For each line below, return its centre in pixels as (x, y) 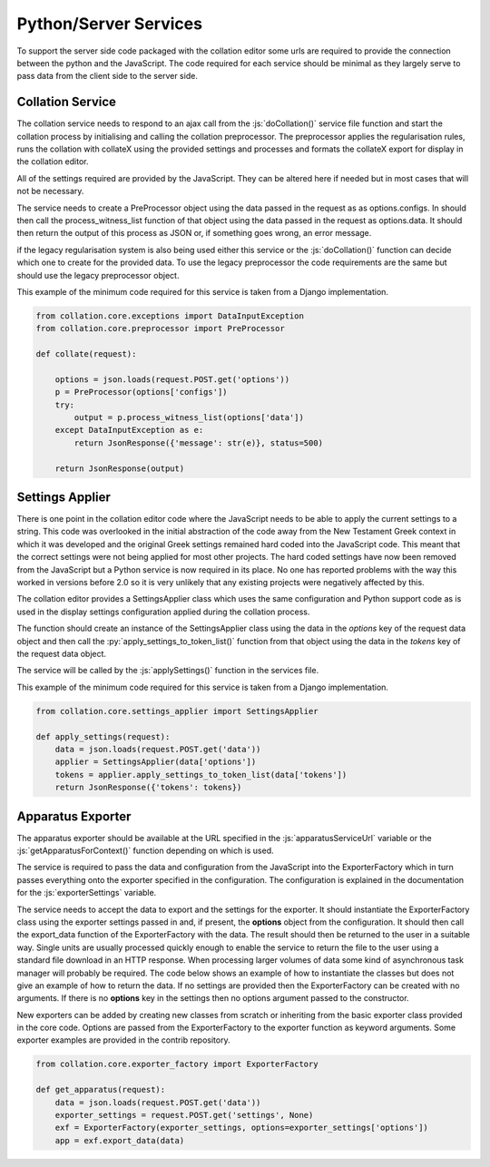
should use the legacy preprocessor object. (98, 275)
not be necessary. (50, 191)
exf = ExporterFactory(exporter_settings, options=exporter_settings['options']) (241, 1128)
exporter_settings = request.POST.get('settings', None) (184, 1115)
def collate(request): (86, 354)
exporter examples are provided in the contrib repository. (123, 1040)
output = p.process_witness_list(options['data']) (189, 418)
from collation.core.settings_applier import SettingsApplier (177, 711)
